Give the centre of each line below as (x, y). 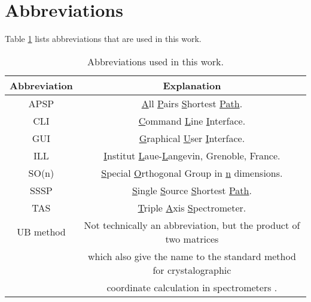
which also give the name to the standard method (192, 256)
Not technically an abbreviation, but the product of (192, 225)
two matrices (192, 238)
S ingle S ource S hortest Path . (192, 190)
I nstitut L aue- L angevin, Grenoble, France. (192, 155)
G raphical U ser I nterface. (192, 138)
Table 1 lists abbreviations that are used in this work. (103, 39)
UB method (41, 232)
